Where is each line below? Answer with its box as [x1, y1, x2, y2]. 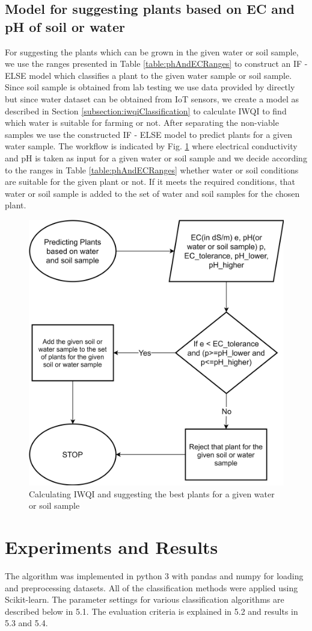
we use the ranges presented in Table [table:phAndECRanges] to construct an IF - [5, 57, 308, 70]
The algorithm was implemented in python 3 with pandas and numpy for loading [5, 570, 304, 582]
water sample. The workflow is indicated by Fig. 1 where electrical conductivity [5, 140, 298, 152]
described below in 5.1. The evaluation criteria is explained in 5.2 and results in [5, 605, 298, 617]
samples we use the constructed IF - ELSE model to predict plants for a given [5, 128, 293, 140]
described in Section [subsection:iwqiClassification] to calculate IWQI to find [5, 104, 287, 117]
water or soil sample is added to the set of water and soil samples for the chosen [5, 187, 300, 199]
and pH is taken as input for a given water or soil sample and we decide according [5, 151, 307, 164]
